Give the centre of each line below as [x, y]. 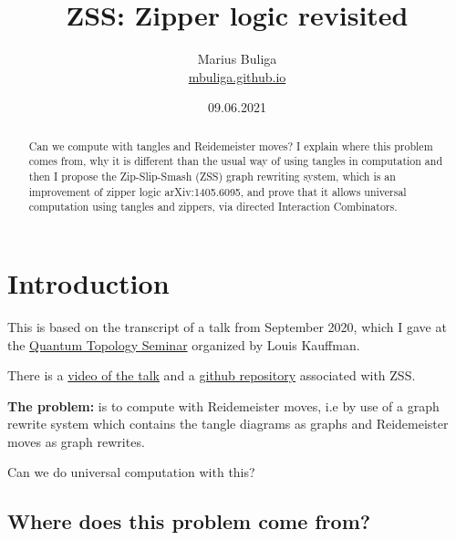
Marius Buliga [237, 59]
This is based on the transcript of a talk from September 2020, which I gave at [227, 326]
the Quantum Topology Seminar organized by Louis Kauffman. [184, 344]
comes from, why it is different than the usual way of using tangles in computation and [236, 161]
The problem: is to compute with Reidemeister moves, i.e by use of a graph [223, 405]
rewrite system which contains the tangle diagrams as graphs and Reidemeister [228, 424]
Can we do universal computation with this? [131, 472]
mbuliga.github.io [237, 76]
